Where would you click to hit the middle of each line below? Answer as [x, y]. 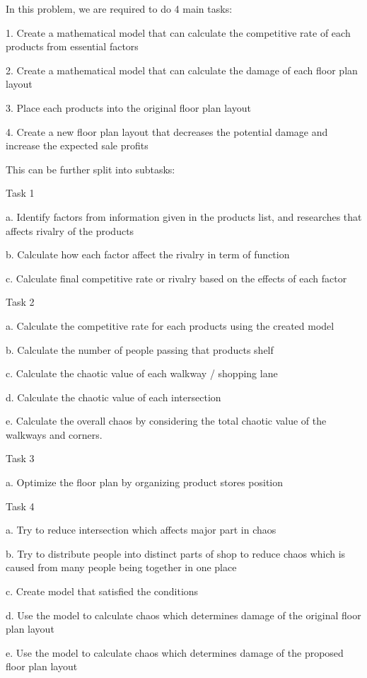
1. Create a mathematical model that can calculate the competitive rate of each [178, 32]
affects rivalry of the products [70, 230]
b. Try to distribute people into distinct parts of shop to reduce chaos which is [176, 553]
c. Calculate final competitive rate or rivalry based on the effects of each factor [176, 278]
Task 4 [20, 506]
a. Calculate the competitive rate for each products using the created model [170, 325]
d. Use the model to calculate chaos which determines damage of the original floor [183, 615]
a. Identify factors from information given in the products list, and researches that [184, 216]
